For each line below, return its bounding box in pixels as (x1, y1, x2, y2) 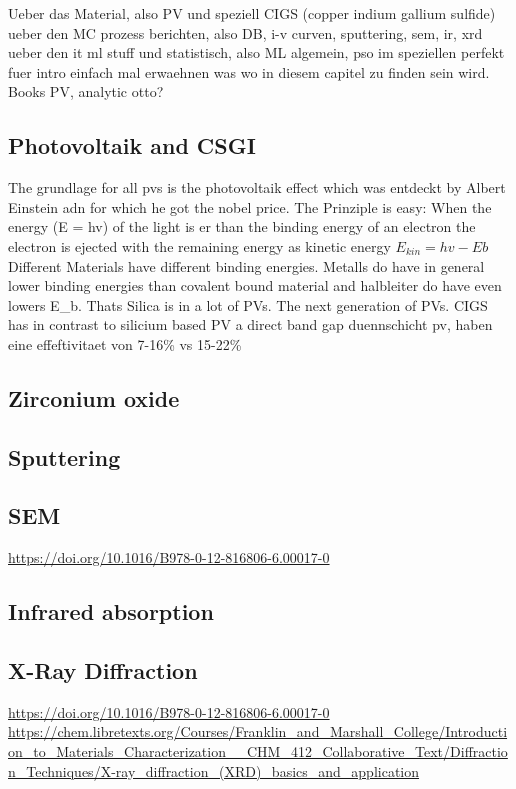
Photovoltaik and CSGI (8, 130, 256, 161)
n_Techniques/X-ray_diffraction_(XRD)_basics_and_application (8, 760, 420, 781)
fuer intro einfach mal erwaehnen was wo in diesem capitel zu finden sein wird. (8, 61, 490, 82)
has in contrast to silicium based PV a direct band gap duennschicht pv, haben (8, 314, 493, 335)
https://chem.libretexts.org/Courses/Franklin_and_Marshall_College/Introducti (8, 721, 508, 742)
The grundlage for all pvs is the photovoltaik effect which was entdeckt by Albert (8, 177, 506, 198)
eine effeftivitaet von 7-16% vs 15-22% (8, 333, 242, 354)
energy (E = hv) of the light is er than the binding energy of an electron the (8, 216, 476, 237)
